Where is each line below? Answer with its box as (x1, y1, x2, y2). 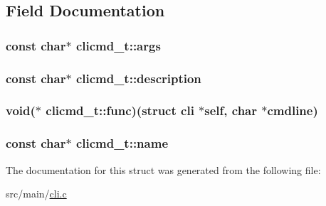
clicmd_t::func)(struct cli (46, 102, 194, 119)
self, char (204, 102, 257, 119)
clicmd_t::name (75, 134, 169, 152)
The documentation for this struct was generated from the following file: (6, 162, 321, 177)
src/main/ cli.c (6, 186, 67, 201)
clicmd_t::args (75, 36, 161, 54)
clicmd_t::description (75, 69, 201, 87)
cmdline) (267, 102, 318, 119)
